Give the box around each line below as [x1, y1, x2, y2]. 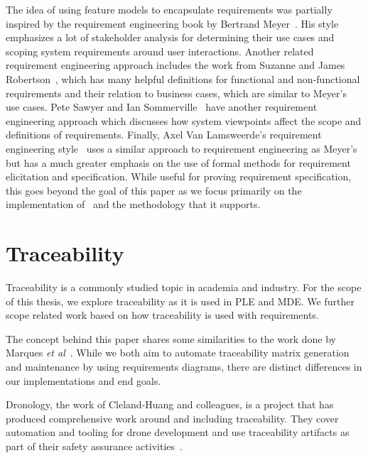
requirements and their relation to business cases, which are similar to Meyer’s [6, 85, 347, 100]
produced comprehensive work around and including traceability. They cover [6, 410, 339, 425]
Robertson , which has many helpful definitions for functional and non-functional [6, 71, 360, 86]
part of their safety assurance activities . [6, 438, 183, 453]
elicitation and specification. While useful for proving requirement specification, [6, 169, 352, 184]
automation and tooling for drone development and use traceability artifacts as [6, 425, 350, 440]
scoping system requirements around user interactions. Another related [6, 43, 314, 58]
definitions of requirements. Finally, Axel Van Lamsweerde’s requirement [6, 127, 322, 142]
